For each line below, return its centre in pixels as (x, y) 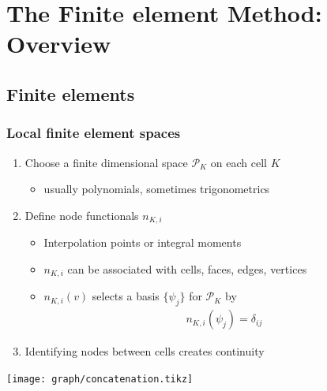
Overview (59, 44)
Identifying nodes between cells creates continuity (145, 351)
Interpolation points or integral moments (143, 242)
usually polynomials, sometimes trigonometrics (157, 189)
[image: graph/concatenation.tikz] (100, 379)
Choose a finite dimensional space (106, 162)
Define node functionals (82, 215)
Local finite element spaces (94, 133)
